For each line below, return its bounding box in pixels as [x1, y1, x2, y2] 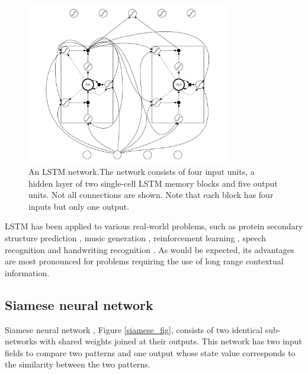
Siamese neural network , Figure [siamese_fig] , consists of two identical [5, 323, 263, 335]
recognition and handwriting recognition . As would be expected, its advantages [5, 243, 294, 255]
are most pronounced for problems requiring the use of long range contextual [5, 255, 284, 267]
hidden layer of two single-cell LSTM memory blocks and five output [28, 177, 278, 189]
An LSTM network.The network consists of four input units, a [28, 165, 255, 177]
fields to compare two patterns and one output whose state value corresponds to [5, 346, 296, 359]
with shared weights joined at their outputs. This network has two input [39, 335, 302, 347]
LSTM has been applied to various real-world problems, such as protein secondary [5, 220, 303, 232]
